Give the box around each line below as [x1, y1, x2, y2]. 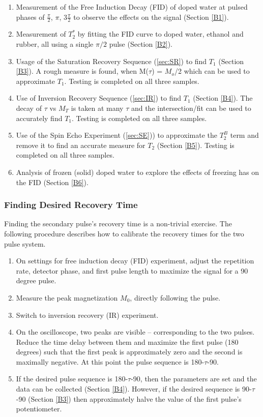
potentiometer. [16, 403, 62, 414]
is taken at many [71, 102, 124, 113]
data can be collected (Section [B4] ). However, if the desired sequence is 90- [16, 383, 252, 394]
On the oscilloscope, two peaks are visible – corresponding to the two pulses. [16, 326, 255, 337]
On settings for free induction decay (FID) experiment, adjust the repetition [16, 255, 254, 266]
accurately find [16, 112, 63, 123]
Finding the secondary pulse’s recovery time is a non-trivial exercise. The [4, 218, 232, 229]
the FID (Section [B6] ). [16, 176, 89, 187]
